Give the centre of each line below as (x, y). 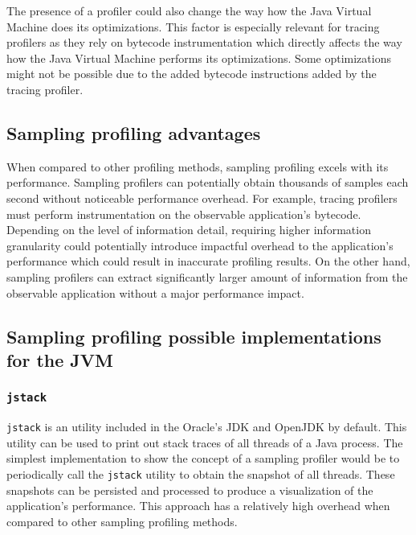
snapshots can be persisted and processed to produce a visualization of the (190, 490)
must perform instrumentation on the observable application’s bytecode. (184, 214)
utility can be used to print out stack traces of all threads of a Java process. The (205, 442)
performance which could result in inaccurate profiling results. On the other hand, (208, 261)
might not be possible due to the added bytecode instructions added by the (192, 74)
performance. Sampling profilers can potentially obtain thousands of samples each (208, 182)
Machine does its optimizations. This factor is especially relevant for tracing (193, 26)
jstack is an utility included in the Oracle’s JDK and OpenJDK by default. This (207, 427)
